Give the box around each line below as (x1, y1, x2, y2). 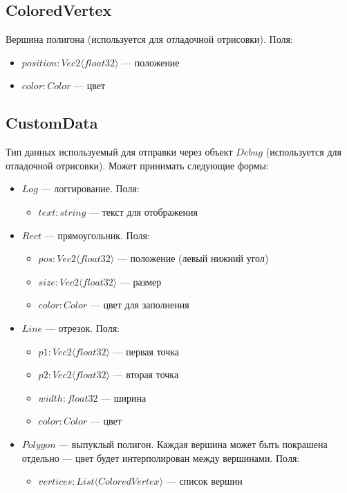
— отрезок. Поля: (45, 320, 120, 335)
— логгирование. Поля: (41, 181, 140, 196)
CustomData (6, 112, 98, 133)
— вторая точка (113, 367, 179, 382)
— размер (120, 274, 162, 288)
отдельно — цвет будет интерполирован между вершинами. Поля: (21, 450, 300, 465)
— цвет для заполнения (90, 297, 189, 312)
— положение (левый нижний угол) (117, 251, 269, 266)
